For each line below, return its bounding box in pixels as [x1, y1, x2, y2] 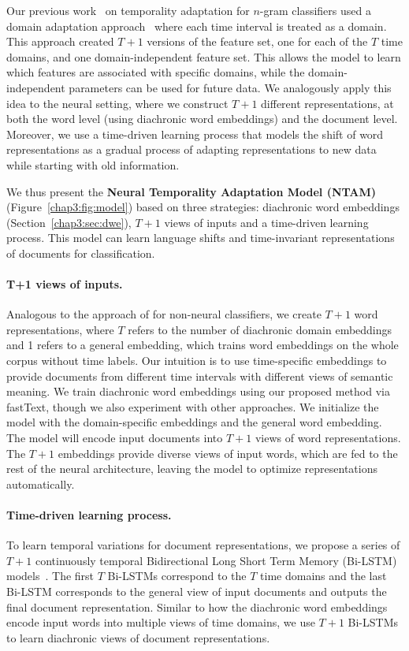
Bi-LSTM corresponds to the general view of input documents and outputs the [6, 583, 387, 599]
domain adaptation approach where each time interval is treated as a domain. [6, 17, 387, 34]
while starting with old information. [6, 156, 180, 173]
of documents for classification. [6, 244, 155, 261]
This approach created [6, 33, 114, 50]
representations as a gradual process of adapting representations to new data [6, 141, 377, 158]
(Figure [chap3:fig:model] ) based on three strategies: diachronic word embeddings [6, 199, 400, 215]
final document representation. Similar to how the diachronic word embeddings [6, 598, 388, 615]
